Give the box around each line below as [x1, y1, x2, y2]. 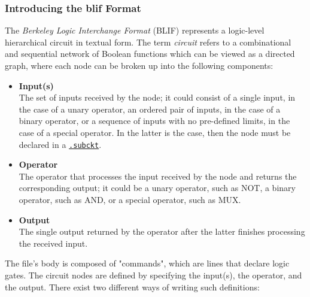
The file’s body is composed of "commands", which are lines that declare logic [5, 257, 290, 269]
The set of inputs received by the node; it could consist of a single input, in [19, 91, 296, 104]
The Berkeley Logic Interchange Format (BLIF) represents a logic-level [5, 24, 265, 37]
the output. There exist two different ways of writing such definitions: [5, 280, 260, 293]
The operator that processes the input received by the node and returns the [19, 169, 297, 182]
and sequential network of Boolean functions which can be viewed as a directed [5, 47, 295, 60]
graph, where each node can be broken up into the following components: [5, 59, 273, 71]
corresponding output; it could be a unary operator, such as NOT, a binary [19, 181, 296, 194]
